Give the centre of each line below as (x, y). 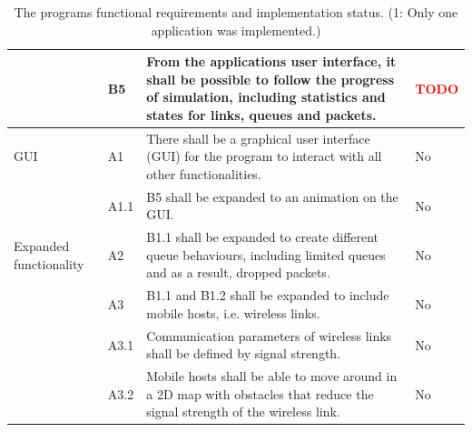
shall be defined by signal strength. (244, 353)
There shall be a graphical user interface (258, 138)
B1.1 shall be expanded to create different (263, 237)
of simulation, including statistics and (266, 97)
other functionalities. (204, 174)
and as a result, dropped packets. (238, 272)
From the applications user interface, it (271, 61)
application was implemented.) (236, 30)
